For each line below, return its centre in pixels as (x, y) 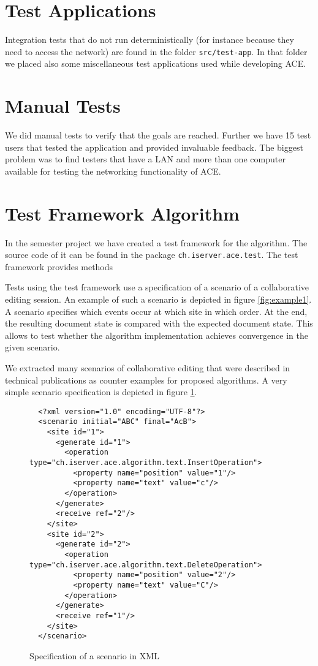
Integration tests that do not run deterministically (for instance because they (150, 40)
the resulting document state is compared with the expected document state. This (159, 323)
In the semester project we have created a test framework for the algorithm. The (156, 242)
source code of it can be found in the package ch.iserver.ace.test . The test (152, 255)
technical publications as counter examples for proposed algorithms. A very (146, 380)
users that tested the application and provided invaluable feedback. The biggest (154, 147)
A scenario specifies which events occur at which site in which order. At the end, (156, 311)
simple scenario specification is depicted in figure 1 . (101, 392)
